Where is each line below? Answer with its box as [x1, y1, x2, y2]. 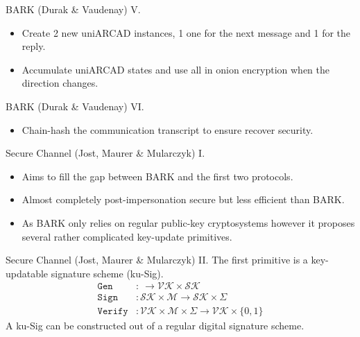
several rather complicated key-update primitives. [22, 229, 232, 243]
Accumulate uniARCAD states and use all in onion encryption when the [22, 62, 330, 76]
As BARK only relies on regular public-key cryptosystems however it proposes [22, 215, 355, 230]
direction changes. [22, 76, 98, 90]
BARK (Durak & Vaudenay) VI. [6, 98, 144, 113]
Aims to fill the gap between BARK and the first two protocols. [22, 168, 293, 183]
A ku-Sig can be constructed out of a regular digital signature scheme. [6, 318, 305, 333]
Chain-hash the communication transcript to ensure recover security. [22, 122, 314, 137]
